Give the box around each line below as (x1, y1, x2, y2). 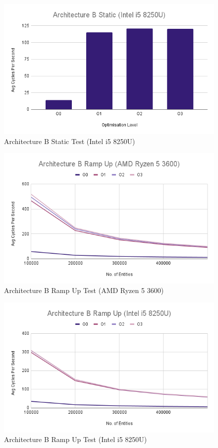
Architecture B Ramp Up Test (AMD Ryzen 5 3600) (4, 285, 164, 296)
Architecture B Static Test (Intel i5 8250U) (4, 136, 135, 146)
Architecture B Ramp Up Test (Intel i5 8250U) (4, 434, 147, 445)
